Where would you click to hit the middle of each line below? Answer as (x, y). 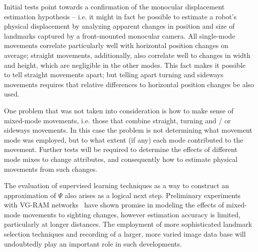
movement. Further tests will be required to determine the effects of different (121, 149)
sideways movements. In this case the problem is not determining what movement (128, 130)
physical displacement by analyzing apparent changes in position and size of (119, 26)
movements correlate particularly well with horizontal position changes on (116, 45)
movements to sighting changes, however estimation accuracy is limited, (131, 214)
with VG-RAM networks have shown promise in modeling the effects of (114, 205)
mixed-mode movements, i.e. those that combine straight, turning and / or (117, 120)
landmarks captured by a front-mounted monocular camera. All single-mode (120, 35)
